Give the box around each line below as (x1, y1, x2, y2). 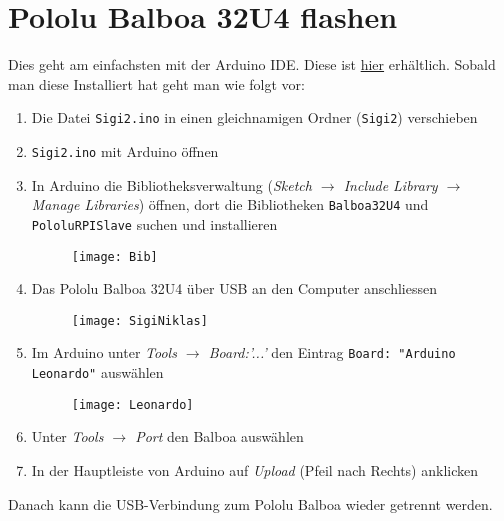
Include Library (343, 174, 438, 195)
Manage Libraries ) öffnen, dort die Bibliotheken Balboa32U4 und (31, 194, 429, 215)
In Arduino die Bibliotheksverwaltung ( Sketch (31, 174, 312, 195)
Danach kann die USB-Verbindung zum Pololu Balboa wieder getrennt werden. (8, 493, 493, 514)
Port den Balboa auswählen (135, 426, 304, 447)
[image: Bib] (71, 249, 158, 264)
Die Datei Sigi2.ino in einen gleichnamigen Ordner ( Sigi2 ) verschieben (31, 107, 478, 128)
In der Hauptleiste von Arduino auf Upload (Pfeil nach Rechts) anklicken (31, 460, 478, 480)
